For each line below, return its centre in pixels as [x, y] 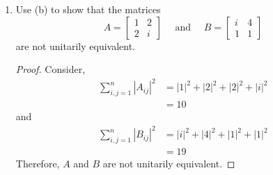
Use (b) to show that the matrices [88, 9]
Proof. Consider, [50, 69]
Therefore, [38, 164]
